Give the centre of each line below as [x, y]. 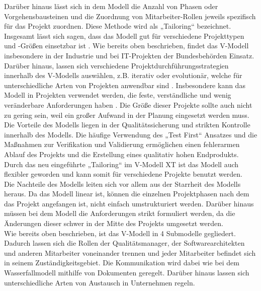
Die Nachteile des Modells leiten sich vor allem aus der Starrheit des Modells [122, 184]
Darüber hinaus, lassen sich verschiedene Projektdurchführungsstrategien [116, 65]
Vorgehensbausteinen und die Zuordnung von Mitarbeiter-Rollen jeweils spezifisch [130, 16]
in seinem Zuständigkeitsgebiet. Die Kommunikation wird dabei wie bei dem [122, 263]
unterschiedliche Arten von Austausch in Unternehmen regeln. [100, 282]
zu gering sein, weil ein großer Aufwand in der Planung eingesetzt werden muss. [127, 115]
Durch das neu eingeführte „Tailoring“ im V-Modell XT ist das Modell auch [121, 164]
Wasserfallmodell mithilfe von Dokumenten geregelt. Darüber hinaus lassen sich [127, 273]
